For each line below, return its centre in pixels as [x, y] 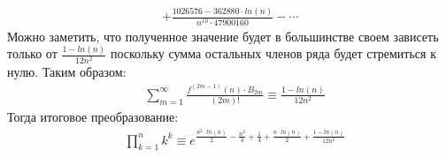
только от [32, 53]
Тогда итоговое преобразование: [93, 117]
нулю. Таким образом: [67, 71]
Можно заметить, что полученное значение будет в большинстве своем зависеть [223, 36]
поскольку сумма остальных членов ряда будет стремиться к [273, 53]
